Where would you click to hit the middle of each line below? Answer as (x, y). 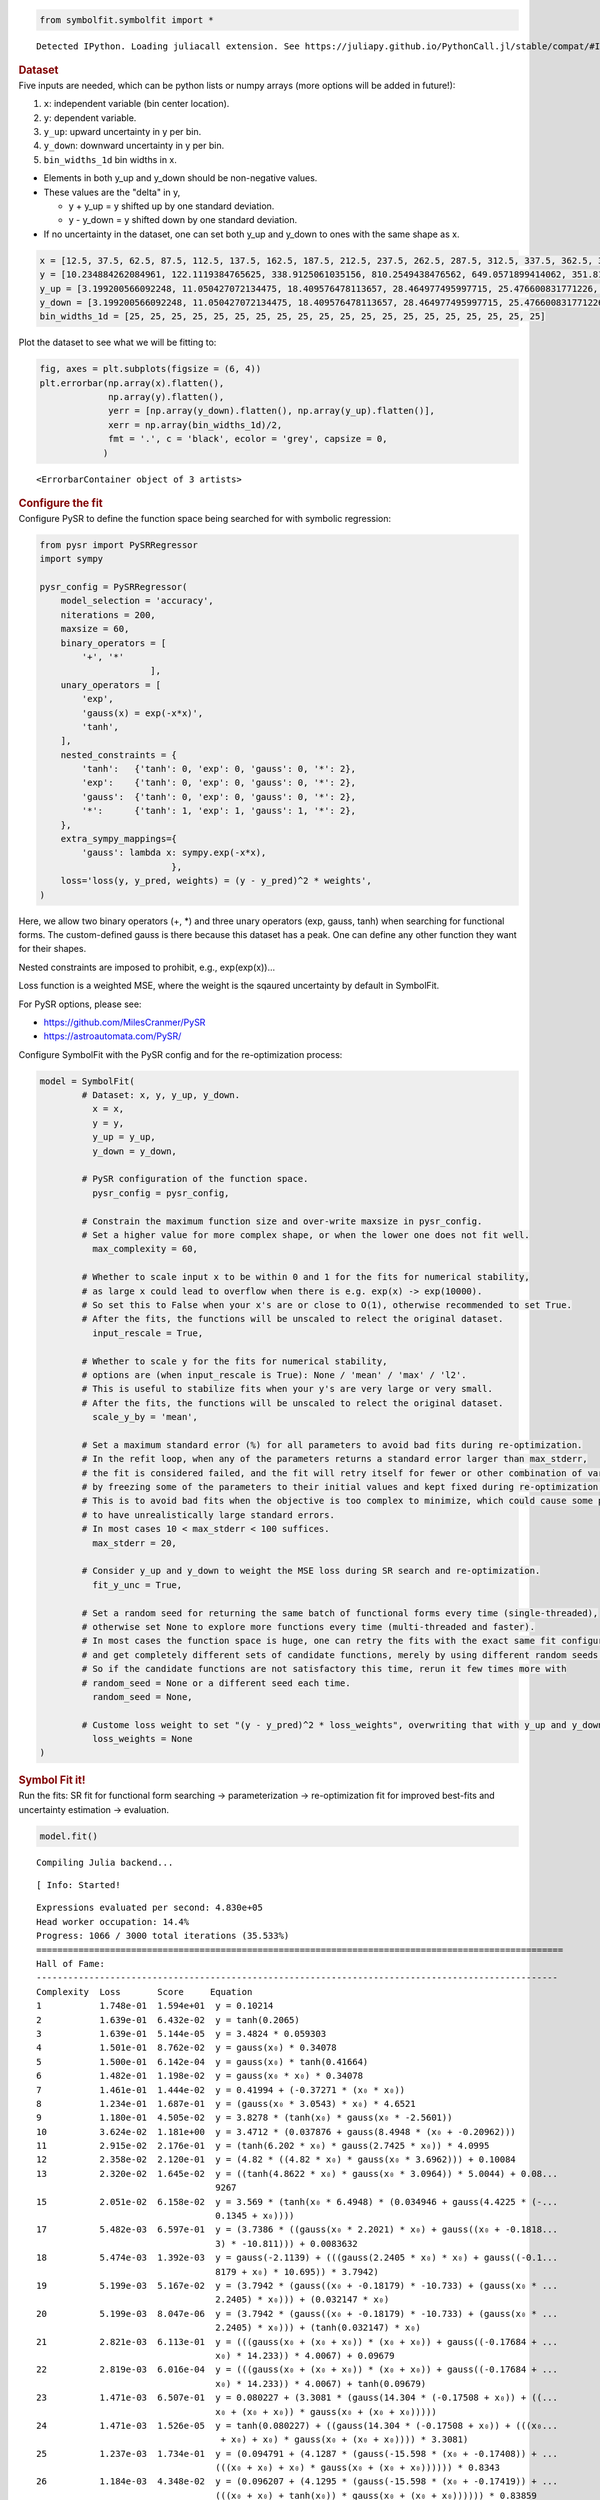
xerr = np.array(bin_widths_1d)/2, (195, 424)
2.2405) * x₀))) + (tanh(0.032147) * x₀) (318, 2328)
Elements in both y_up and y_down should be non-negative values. (180, 178)
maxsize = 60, (95, 629)
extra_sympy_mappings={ (118, 839)
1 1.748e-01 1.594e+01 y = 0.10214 (155, 2006)
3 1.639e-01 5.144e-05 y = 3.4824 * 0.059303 (181, 2033)
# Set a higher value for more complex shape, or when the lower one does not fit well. (305, 1235)
